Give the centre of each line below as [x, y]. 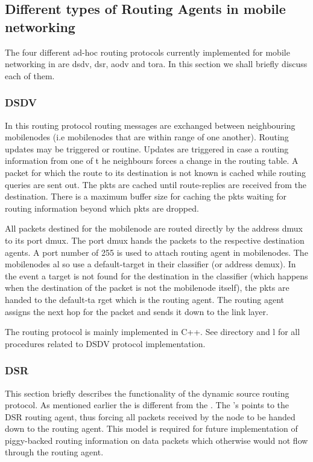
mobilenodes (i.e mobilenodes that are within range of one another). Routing [147, 137]
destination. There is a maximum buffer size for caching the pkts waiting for [146, 196]
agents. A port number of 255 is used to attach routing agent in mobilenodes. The [156, 252]
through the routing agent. [54, 452]
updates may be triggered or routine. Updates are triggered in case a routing [147, 148]
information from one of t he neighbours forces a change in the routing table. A [152, 161]
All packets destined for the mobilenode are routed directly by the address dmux [154, 228]
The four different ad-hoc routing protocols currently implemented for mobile [147, 52]
